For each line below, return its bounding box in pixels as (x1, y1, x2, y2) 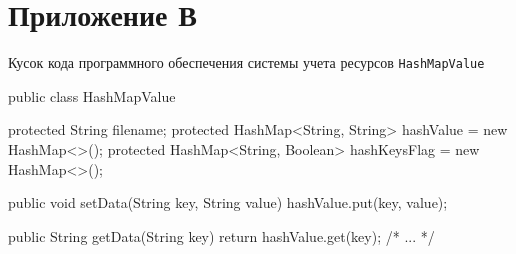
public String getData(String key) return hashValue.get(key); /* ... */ (8, 225, 435, 246)
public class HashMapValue (8, 85, 176, 106)
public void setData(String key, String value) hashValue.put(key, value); (8, 192, 448, 213)
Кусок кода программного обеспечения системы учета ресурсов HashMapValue (8, 52, 485, 73)
